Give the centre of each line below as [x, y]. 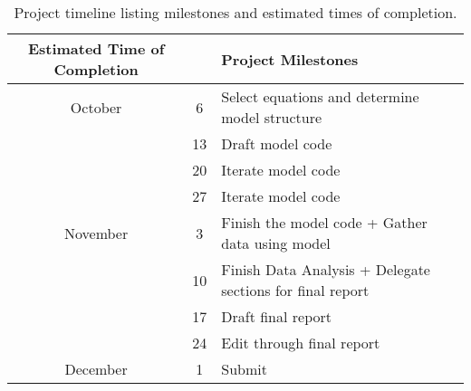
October [96, 107]
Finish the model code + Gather [324, 222]
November [96, 233]
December [96, 369]
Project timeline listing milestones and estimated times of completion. [235, 12]
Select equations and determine [320, 96]
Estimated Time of [96, 48]
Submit [244, 369]
